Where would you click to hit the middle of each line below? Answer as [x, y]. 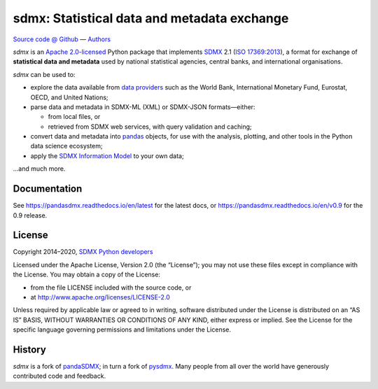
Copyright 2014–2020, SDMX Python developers [83, 252]
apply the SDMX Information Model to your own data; [107, 156]
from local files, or [74, 117]
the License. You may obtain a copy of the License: [87, 275]
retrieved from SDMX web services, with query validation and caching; [150, 127]
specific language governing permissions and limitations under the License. [122, 330]
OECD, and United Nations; [69, 97]
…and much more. [39, 169]
